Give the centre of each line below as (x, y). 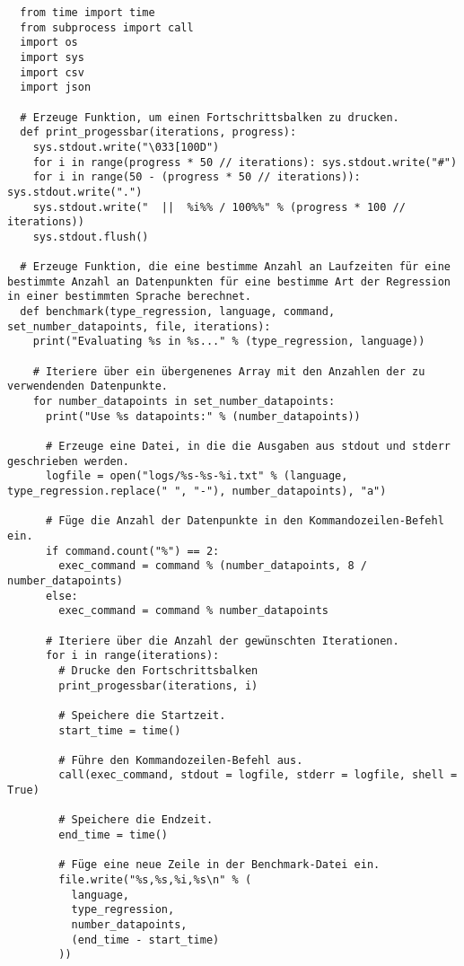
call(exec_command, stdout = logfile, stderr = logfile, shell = (258, 775)
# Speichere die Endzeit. (136, 820)
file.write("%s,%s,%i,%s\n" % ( (155, 880)
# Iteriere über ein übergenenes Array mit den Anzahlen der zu (229, 371)
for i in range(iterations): (132, 656)
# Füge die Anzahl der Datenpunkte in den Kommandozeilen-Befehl (245, 521)
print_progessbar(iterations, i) (158, 685)
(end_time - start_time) (145, 940)
